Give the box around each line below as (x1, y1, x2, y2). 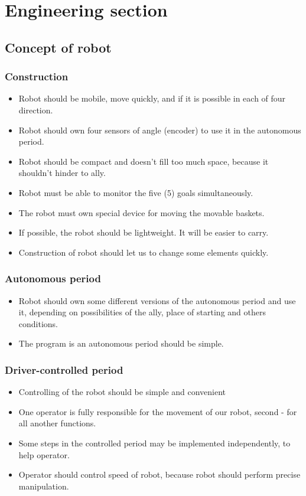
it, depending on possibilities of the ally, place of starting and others (18, 306, 266, 318)
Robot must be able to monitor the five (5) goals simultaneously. (18, 186, 253, 198)
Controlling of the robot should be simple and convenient (18, 386, 226, 398)
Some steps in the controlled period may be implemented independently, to (18, 436, 291, 449)
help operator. (18, 448, 70, 461)
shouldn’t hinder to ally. (18, 167, 106, 179)
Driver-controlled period (5, 362, 123, 377)
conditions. (18, 317, 58, 329)
